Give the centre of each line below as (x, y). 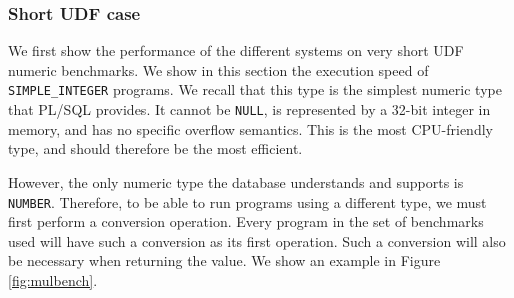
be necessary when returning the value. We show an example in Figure (224, 260)
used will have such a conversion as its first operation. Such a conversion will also (257, 240)
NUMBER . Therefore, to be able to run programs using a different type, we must (247, 201)
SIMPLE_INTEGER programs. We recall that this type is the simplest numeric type (255, 89)
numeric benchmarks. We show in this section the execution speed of (218, 69)
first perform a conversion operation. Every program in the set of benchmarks (246, 221)
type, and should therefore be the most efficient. (155, 148)
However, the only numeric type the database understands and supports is (236, 181)
